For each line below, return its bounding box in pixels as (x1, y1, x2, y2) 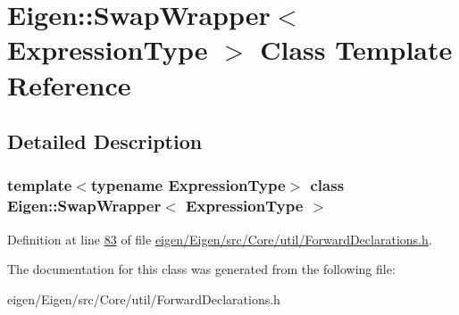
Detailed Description (7, 128, 203, 155)
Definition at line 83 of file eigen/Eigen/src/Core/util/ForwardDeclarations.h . (7, 229, 432, 248)
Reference (7, 66, 131, 103)
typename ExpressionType (90, 174, 286, 196)
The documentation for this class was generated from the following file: (7, 260, 396, 278)
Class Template (260, 31, 453, 68)
